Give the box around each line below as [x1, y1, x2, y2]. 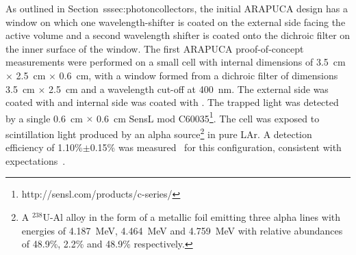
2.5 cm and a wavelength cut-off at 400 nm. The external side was [49, 81, 329, 96]
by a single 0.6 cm [5, 111, 83, 125]
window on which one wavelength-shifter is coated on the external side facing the [5, 14, 346, 29]
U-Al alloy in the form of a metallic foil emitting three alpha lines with [42, 210, 340, 224]
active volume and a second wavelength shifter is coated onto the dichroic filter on [5, 28, 351, 42]
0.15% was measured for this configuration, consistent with [90, 140, 342, 155]
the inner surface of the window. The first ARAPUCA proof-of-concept [5, 41, 304, 55]
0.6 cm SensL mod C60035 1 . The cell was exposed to [97, 109, 320, 125]
